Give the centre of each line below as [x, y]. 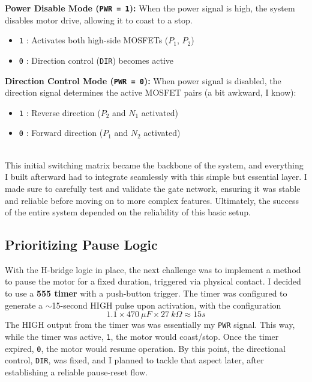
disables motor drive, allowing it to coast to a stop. [99, 20]
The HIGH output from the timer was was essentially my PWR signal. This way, [150, 325]
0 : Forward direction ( [61, 133]
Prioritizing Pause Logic [81, 245]
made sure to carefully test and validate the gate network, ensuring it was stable [153, 188]
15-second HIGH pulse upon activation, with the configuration [166, 305]
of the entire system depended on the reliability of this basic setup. [128, 212]
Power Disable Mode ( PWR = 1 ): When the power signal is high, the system [150, 8]
